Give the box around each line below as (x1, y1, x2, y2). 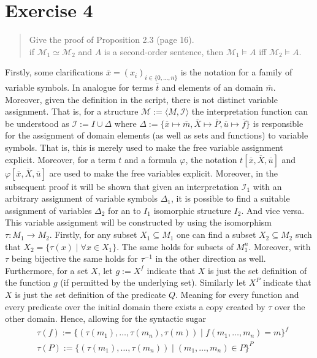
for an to (108, 204, 141, 216)
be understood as (5, 116, 69, 129)
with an (253, 180, 282, 192)
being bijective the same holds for (11, 252, 138, 265)
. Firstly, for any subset (49, 228, 137, 241)
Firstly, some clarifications (5, 66, 104, 78)
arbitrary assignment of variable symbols (5, 192, 158, 205)
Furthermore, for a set (5, 264, 88, 276)
